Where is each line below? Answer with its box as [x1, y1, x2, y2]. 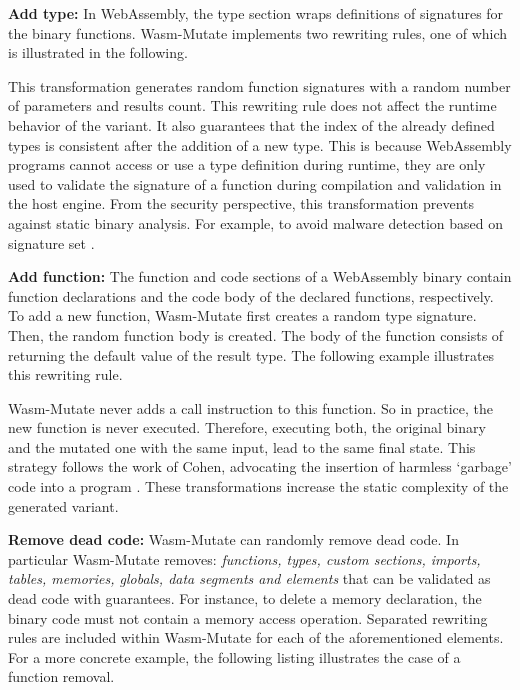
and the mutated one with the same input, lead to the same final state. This [8, 436, 476, 457]
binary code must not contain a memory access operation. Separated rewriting [8, 607, 488, 628]
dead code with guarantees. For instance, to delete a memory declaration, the [8, 588, 482, 609]
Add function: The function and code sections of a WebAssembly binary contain [8, 266, 512, 287]
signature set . [8, 232, 95, 253]
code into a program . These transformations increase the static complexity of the [8, 476, 509, 497]
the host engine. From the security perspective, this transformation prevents [8, 193, 475, 214]
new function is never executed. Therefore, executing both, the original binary [8, 417, 486, 438]
